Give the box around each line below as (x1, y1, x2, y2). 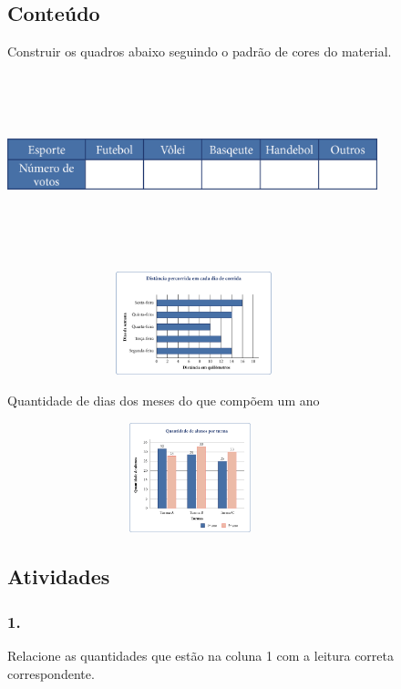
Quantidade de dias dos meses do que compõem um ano (7, 391, 320, 409)
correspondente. (7, 663, 95, 683)
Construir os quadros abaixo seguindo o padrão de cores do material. (7, 42, 392, 61)
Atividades (7, 562, 110, 591)
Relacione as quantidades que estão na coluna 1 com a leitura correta (7, 645, 395, 664)
